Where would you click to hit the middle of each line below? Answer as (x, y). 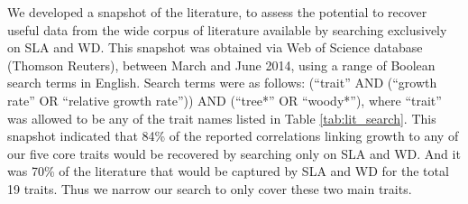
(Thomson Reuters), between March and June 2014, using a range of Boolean (221, 65)
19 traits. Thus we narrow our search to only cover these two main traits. (210, 188)
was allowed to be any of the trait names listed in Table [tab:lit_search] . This (222, 118)
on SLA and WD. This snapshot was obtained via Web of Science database (215, 47)
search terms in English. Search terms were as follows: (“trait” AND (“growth (222, 83)
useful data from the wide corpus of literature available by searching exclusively (227, 29)
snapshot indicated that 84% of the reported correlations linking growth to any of (233, 136)
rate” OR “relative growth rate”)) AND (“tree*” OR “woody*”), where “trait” (225, 100)
